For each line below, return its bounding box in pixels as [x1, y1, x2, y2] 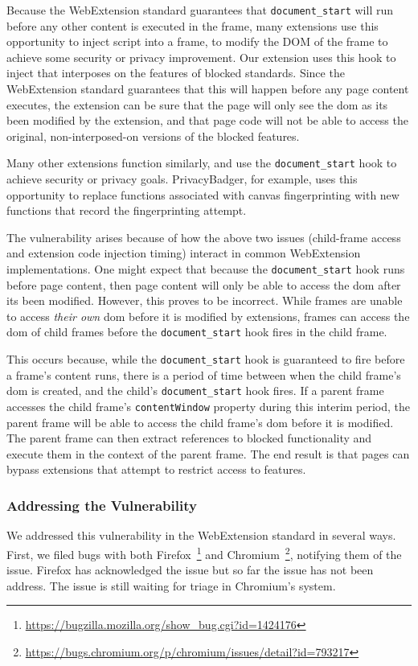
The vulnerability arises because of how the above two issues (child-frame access [6, 228, 401, 245]
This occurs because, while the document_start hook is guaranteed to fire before [6, 351, 405, 368]
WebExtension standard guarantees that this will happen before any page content [6, 80, 409, 97]
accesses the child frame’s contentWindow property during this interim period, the [6, 398, 411, 415]
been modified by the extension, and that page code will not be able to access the [6, 112, 408, 129]
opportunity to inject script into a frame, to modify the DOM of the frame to [6, 33, 388, 50]
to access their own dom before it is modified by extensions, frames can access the [6, 307, 410, 324]
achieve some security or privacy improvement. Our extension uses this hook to [6, 48, 396, 65]
